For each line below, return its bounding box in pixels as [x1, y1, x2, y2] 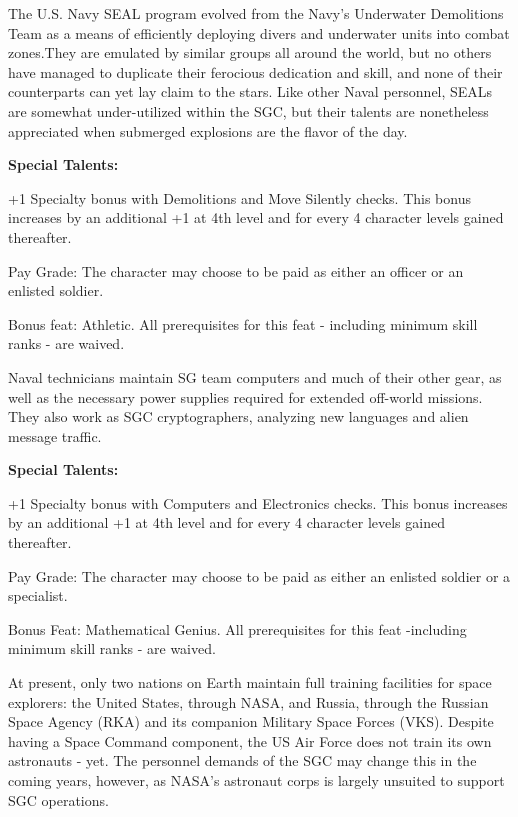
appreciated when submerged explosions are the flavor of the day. [8, 120, 408, 141]
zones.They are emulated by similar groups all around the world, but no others [8, 42, 492, 63]
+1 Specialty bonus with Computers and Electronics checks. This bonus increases [8, 492, 508, 513]
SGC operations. [8, 789, 109, 810]
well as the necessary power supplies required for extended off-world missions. [8, 386, 483, 407]
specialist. [8, 585, 68, 606]
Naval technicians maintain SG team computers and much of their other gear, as [8, 366, 502, 387]
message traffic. [8, 425, 102, 446]
